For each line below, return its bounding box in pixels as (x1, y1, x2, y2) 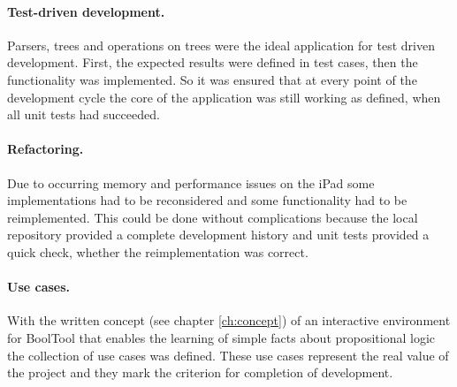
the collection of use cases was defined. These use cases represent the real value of (7, 345, 449, 364)
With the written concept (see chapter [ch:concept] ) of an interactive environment (7, 311, 451, 330)
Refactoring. (7, 140, 84, 158)
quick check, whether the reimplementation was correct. (7, 242, 308, 261)
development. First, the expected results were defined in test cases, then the (7, 53, 418, 72)
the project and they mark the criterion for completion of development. (7, 363, 393, 382)
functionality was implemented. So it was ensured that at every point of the (7, 70, 417, 88)
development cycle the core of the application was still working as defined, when (7, 87, 441, 106)
